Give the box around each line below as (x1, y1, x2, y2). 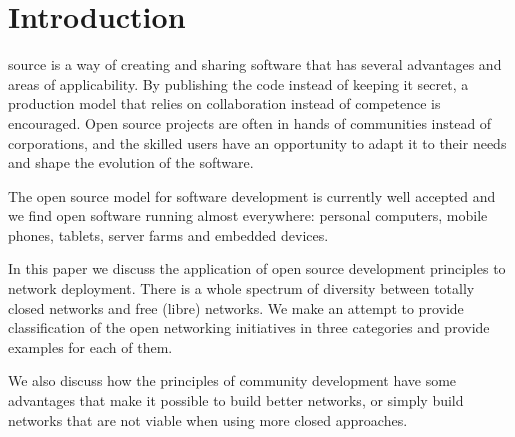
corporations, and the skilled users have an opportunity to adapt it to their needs (8, 132, 507, 153)
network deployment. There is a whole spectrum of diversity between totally (8, 278, 475, 299)
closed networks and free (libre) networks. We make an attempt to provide (8, 297, 464, 318)
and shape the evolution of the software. (8, 152, 254, 173)
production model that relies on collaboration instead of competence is (8, 93, 441, 114)
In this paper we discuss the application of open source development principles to (8, 258, 506, 279)
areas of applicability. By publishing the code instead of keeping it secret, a (8, 73, 469, 94)
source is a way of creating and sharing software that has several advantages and (8, 54, 502, 75)
